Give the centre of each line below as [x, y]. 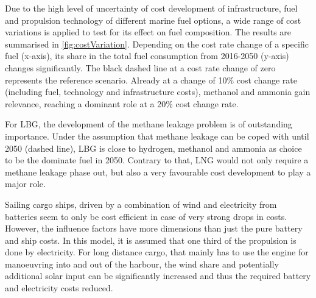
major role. [25, 184]
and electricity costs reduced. [59, 288]
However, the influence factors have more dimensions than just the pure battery [154, 228]
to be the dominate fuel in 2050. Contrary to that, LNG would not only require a [157, 160]
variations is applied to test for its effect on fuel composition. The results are [148, 32]
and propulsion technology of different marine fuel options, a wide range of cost [153, 20]
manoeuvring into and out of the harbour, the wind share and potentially [142, 264]
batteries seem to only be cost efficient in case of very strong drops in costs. [146, 216]
